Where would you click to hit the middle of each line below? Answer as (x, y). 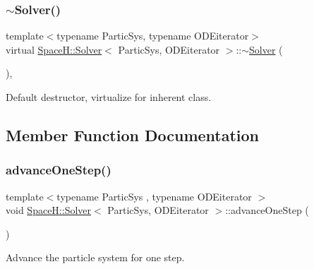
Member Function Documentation (133, 134)
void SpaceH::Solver (49, 210)
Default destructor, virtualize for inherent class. (109, 97)
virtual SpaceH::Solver (54, 49)
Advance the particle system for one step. (95, 257)
